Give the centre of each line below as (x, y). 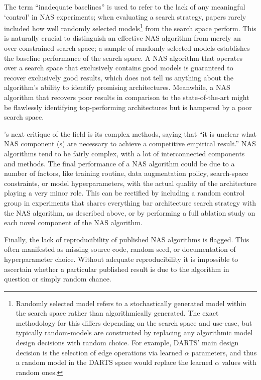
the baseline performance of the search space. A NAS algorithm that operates (123, 58)
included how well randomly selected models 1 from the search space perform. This (130, 27)
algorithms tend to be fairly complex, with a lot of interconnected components (124, 153)
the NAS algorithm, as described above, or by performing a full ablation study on (130, 212)
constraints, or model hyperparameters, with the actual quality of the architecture (130, 183)
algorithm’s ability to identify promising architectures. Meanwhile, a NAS (117, 87)
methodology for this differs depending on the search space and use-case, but (134, 322)
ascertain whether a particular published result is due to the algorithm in (117, 269)
